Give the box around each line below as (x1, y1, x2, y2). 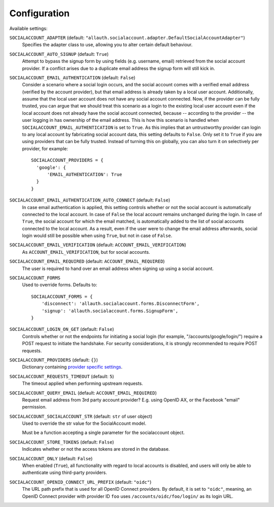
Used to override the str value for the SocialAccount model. (22, 420, 147, 426)
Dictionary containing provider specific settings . (22, 364, 123, 370)
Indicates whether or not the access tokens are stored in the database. (22, 446, 170, 452)
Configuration (9, 8, 70, 19)
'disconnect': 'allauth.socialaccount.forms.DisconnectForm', (41, 301, 200, 307)
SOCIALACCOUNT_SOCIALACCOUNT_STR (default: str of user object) (9, 413, 153, 419)
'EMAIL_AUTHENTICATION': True (47, 172, 122, 177)
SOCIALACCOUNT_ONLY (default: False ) (9, 455, 93, 461)
